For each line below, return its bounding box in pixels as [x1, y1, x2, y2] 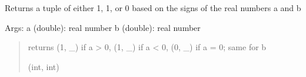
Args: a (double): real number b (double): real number [5, 21, 201, 33]
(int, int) [28, 60, 59, 72]
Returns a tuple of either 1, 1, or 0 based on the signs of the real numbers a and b [5, 2, 301, 13]
